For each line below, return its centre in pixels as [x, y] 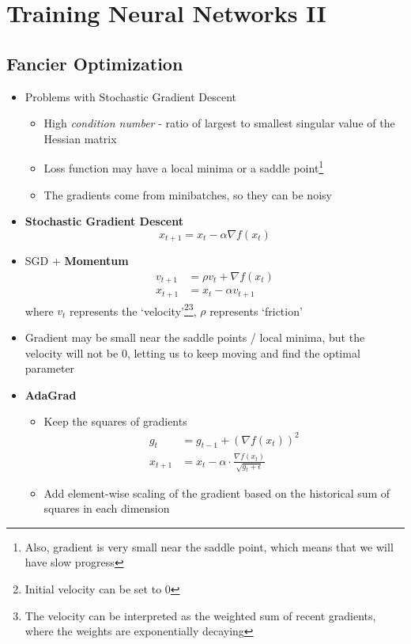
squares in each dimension [107, 508]
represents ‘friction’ [256, 311]
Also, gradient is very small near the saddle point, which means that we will [209, 546]
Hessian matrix [80, 138]
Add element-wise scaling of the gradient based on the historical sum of [217, 492]
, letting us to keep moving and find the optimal [243, 352]
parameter [50, 368]
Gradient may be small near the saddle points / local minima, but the [195, 337]
